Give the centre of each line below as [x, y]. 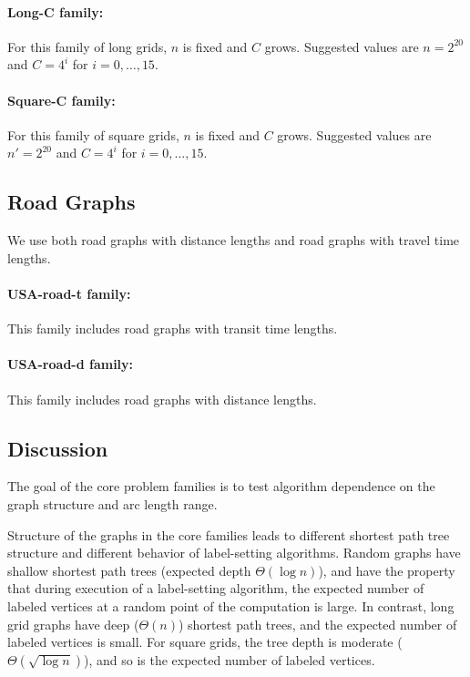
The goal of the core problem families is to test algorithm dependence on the [221, 486]
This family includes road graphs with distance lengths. [162, 399]
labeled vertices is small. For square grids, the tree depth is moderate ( [205, 642]
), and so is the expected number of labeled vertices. [230, 659]
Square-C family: [61, 100]
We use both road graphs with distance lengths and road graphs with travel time [234, 240]
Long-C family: [56, 11]
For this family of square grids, [93, 134]
